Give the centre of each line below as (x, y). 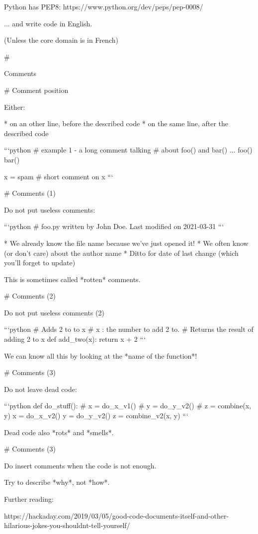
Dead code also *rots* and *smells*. (59, 432)
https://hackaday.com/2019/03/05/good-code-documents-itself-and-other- (117, 515)
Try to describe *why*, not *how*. (57, 482)
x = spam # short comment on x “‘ (59, 176)
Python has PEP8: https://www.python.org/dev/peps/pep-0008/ (104, 6)
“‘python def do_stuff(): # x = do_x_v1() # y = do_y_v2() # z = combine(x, (128, 406)
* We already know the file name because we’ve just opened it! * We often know (126, 243)
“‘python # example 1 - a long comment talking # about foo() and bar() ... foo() (128, 150)
